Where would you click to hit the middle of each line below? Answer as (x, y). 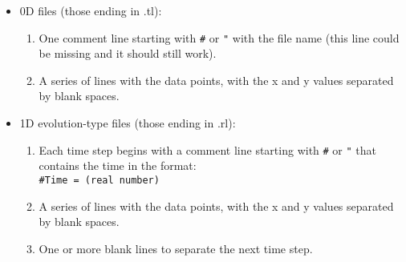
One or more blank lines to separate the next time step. (176, 248)
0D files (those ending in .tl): (91, 10)
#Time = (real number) (99, 180)
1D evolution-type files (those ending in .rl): (128, 123)
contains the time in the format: (118, 165)
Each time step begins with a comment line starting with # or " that (208, 149)
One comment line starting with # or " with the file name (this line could (219, 37)
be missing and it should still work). (128, 53)
